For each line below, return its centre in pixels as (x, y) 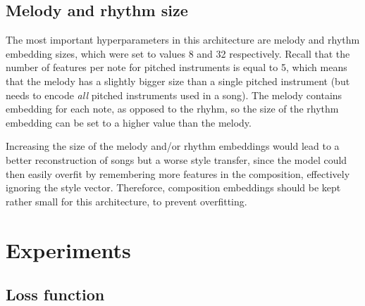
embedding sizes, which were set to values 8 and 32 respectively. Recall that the (178, 53)
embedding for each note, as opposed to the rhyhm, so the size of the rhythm (172, 109)
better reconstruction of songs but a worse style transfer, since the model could (177, 159)
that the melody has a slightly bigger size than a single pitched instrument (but (178, 81)
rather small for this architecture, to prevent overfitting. (126, 201)
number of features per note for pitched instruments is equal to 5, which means (177, 67)
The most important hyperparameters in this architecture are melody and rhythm (183, 40)
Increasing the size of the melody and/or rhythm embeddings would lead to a (173, 146)
